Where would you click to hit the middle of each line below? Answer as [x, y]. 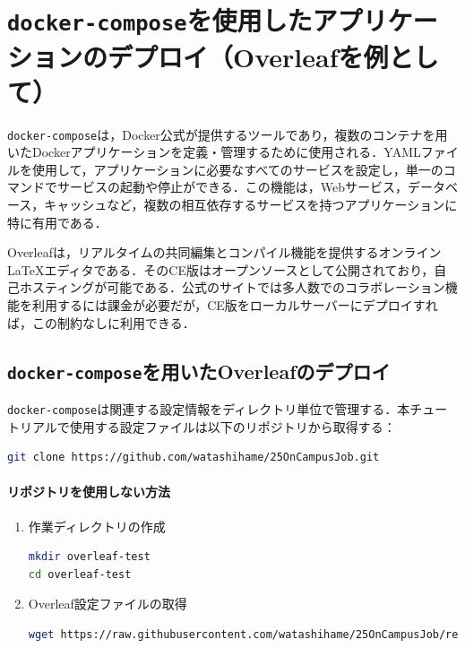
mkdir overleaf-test [89, 557]
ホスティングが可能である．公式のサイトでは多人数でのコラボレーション [232, 287]
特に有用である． [57, 222]
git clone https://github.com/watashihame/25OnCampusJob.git [194, 458]
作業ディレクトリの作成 [97, 526]
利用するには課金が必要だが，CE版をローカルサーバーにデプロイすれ [235, 305]
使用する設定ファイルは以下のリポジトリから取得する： [232, 426]
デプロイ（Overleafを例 [248, 56]
